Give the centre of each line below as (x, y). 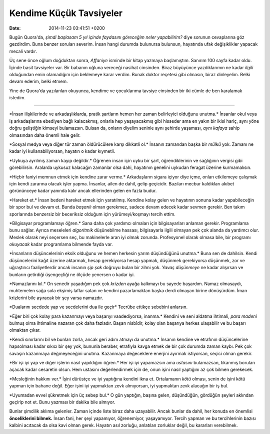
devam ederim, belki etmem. (38, 81)
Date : (15, 28)
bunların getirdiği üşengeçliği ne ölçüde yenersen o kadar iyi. (72, 274)
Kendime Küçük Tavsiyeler (66, 13)
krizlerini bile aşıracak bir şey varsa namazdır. (56, 298)
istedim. (17, 98)
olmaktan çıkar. (25, 330)
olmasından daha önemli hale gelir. (45, 135)
